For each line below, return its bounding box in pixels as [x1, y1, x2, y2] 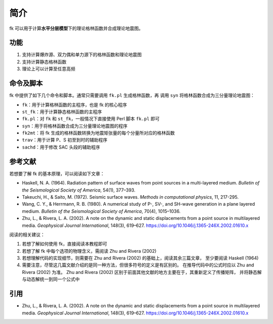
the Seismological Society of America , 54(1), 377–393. [22, 187, 136, 193]
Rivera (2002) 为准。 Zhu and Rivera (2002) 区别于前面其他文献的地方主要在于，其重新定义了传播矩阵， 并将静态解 [22, 269, 262, 275]
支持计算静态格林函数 [22, 59, 67, 65]
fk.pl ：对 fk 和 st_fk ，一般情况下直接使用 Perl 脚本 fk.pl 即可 [22, 116, 160, 122]
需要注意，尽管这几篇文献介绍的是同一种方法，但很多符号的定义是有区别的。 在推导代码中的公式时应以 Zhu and [22, 262, 254, 268]
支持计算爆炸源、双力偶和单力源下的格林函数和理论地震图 [22, 52, 142, 58]
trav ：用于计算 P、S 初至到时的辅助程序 [22, 137, 108, 143]
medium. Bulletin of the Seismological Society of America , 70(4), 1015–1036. [22, 208, 181, 214]
